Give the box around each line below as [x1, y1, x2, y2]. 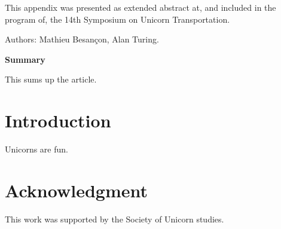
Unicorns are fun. [5, 143, 68, 155]
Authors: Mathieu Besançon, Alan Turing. [5, 33, 159, 45]
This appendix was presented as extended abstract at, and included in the [5, 1, 276, 13]
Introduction [5, 108, 111, 133]
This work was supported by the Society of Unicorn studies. [5, 212, 224, 225]
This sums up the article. [5, 73, 97, 86]
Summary [5, 53, 45, 65]
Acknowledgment [5, 178, 148, 202]
